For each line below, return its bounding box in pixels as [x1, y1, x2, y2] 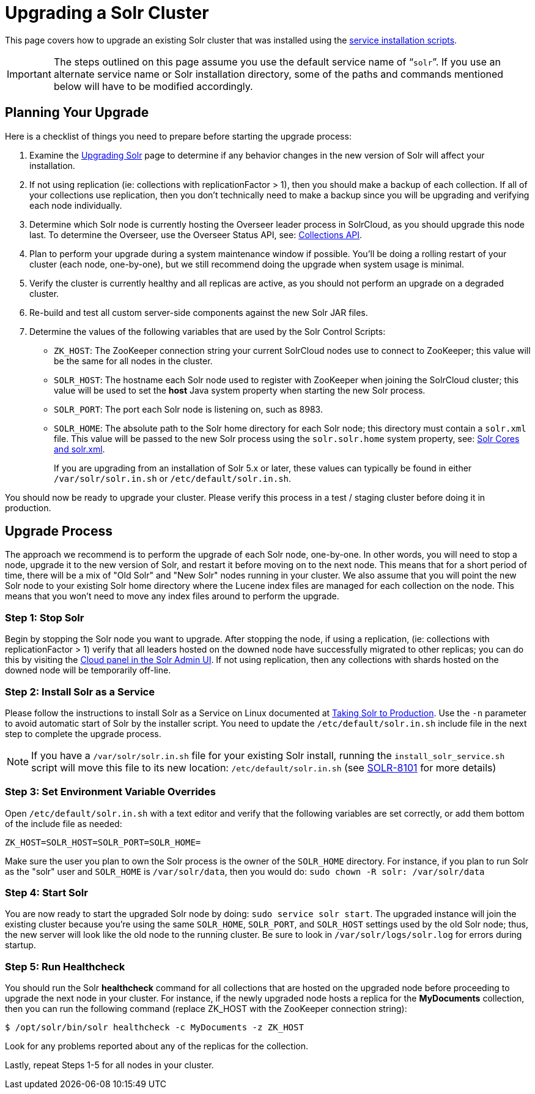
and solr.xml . [54, 443, 105, 454]
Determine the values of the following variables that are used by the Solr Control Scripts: [29, 326, 386, 337]
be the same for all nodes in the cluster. [54, 355, 213, 366]
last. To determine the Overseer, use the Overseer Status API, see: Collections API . [29, 229, 363, 240]
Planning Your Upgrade [5, 105, 149, 121]
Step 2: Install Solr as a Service [5, 685, 155, 698]
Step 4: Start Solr [5, 886, 88, 899]
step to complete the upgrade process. [5, 728, 161, 739]
